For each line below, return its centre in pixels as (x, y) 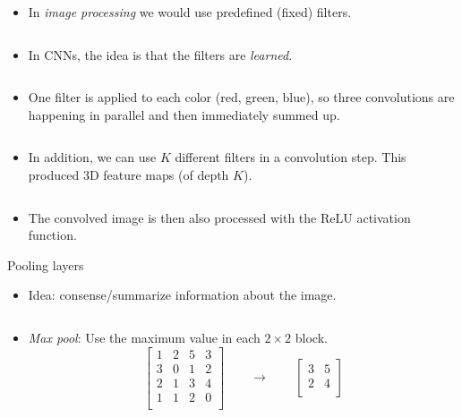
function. (52, 235)
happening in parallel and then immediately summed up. (184, 114)
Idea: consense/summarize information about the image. (182, 295)
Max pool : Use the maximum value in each (144, 337)
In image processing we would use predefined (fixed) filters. (190, 12)
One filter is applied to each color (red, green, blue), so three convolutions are (241, 97)
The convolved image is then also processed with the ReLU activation (219, 217)
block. (311, 337)
